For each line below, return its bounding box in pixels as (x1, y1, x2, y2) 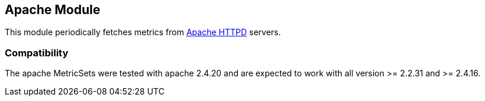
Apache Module (5, 2, 101, 17)
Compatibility (5, 46, 69, 59)
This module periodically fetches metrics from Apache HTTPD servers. (5, 27, 281, 38)
